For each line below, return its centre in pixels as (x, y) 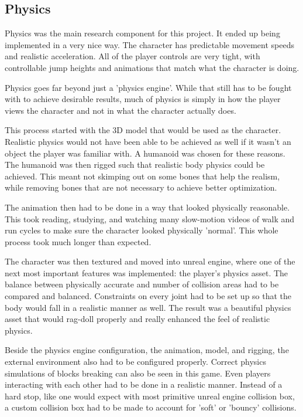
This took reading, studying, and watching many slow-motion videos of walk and (150, 218)
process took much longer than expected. (78, 241)
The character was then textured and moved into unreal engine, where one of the (150, 261)
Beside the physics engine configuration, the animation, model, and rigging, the (147, 350)
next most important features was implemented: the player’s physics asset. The (147, 272)
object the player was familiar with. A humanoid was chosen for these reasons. (145, 153)
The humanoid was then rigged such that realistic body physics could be (135, 165)
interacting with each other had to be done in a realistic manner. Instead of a (144, 384)
